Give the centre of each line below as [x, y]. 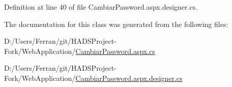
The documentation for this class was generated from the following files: [116, 24]
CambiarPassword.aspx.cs [115, 51]
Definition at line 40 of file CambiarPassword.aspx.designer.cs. [101, 7]
